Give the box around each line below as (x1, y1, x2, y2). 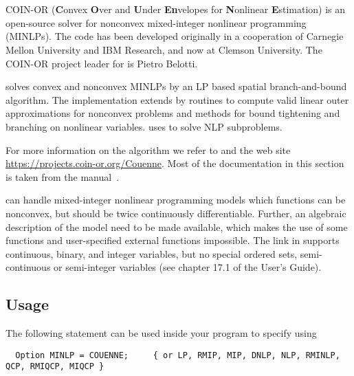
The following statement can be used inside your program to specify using (5, 326, 317, 340)
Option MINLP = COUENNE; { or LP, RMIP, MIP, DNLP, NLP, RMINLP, (15, 350, 340, 360)
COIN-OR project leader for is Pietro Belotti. (5, 56, 198, 70)
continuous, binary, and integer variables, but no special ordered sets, (5, 246, 298, 261)
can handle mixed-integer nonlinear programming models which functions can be (5, 192, 346, 207)
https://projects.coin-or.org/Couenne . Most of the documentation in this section (5, 156, 344, 170)
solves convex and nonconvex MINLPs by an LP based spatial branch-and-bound (5, 79, 347, 93)
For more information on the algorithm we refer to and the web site (5, 142, 291, 157)
